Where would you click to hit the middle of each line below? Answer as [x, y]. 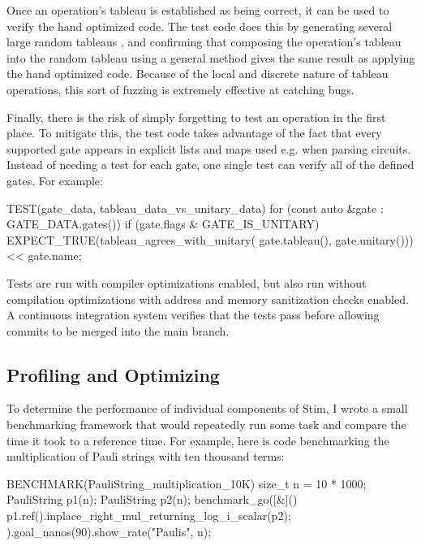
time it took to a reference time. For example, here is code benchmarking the [198, 440]
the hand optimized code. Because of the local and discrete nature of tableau [198, 74]
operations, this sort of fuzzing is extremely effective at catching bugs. [180, 89]
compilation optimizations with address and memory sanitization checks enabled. [208, 299]
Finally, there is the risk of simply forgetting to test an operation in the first [196, 117]
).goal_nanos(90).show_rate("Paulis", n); [109, 531]
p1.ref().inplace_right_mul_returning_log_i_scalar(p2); [149, 516]
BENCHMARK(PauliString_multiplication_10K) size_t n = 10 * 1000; [187, 483]
